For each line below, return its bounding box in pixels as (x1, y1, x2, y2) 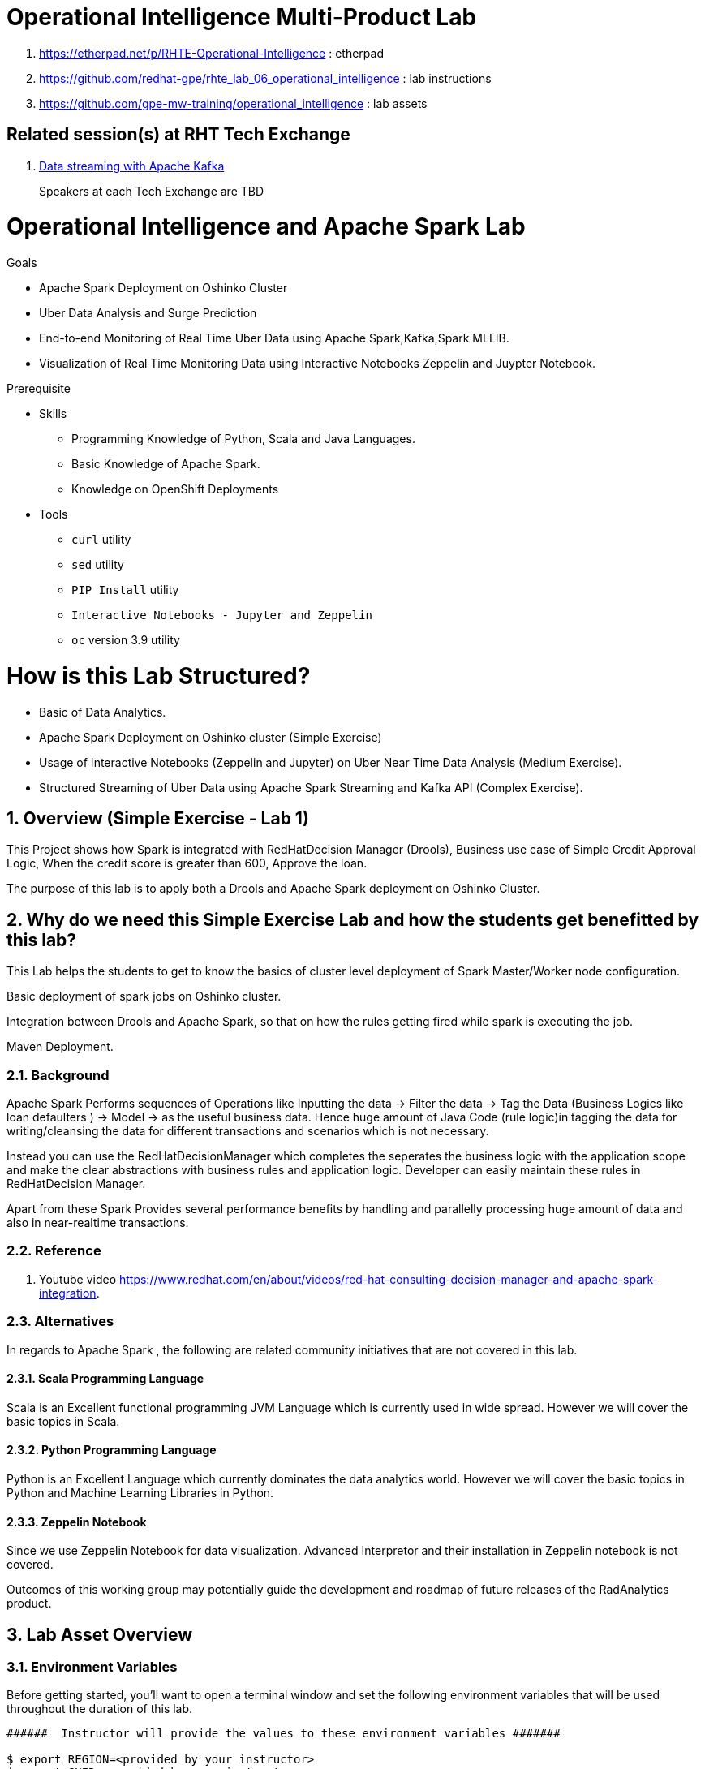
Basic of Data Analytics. (39, 704, 166, 719)
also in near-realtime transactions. (6, 1216, 189, 1230)
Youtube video (39, 1272, 117, 1286)
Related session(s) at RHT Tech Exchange (6, 124, 350, 145)
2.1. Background (6, 1066, 110, 1083)
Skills (39, 407, 67, 421)
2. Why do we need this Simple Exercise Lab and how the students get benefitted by (6, 909, 699, 930)
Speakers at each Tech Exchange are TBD (39, 183, 264, 198)
